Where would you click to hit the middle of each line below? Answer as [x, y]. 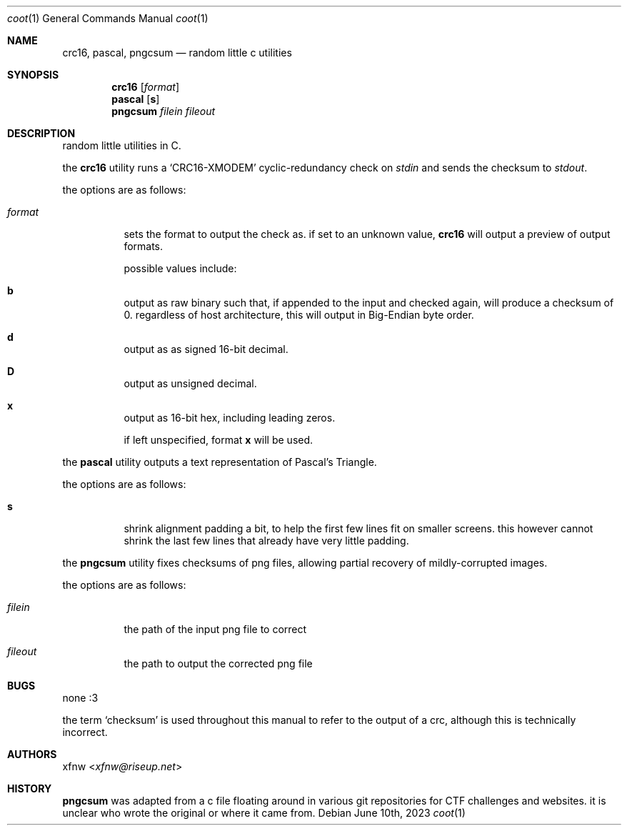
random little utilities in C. [122, 145]
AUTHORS [32, 754]
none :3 [80, 698]
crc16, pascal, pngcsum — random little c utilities [177, 53]
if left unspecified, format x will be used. [219, 440]
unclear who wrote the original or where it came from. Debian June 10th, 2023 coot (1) [264, 813]
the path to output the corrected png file [218, 663]
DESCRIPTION [41, 133]
